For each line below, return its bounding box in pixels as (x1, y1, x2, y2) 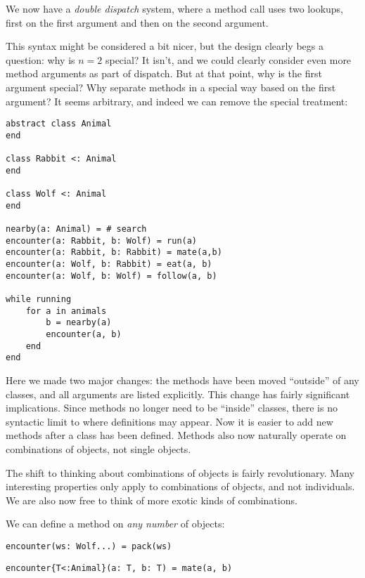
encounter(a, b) (46, 329, 122, 339)
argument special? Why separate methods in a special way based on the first (6, 79, 336, 94)
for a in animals (25, 306, 107, 316)
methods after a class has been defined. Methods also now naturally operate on (6, 428, 347, 442)
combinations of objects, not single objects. (6, 441, 191, 456)
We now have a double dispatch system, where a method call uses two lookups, (6, 1, 344, 15)
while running (6, 294, 72, 304)
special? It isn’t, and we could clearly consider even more (105, 52, 352, 67)
